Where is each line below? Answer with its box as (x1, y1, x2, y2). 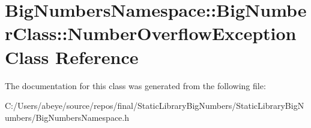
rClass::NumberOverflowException (5, 21, 297, 45)
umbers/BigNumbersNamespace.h (5, 111, 129, 123)
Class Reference (5, 44, 139, 69)
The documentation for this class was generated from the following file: (5, 79, 266, 92)
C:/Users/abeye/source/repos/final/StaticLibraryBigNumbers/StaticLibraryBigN (5, 99, 304, 112)
